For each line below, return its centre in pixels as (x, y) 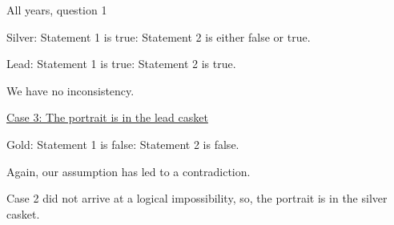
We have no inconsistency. (70, 90)
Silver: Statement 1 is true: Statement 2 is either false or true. (159, 36)
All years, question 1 (57, 10)
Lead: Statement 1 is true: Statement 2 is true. (121, 64)
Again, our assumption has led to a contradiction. (129, 171)
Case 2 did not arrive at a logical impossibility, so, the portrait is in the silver (197, 198)
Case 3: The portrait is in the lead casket (107, 117)
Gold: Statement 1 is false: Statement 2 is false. (123, 144)
